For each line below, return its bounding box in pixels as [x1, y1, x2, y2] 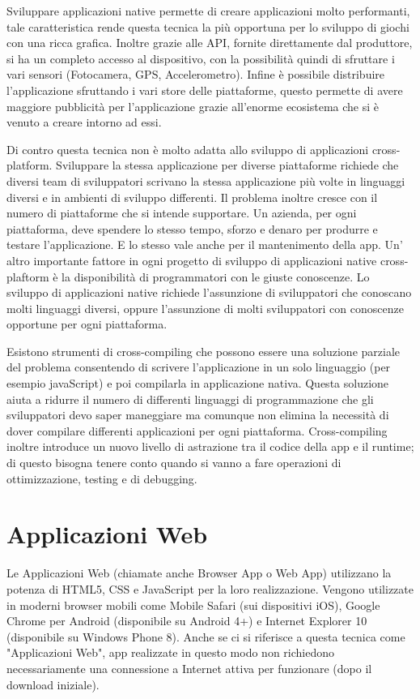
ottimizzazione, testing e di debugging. [6, 470, 197, 487]
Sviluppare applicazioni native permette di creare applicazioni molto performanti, [6, 2, 410, 19]
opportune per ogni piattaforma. [6, 315, 168, 332]
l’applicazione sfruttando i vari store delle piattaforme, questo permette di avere [6, 81, 403, 98]
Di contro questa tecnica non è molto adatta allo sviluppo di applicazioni [6, 140, 369, 157]
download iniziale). [6, 675, 100, 693]
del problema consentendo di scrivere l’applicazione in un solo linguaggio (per [6, 358, 391, 375]
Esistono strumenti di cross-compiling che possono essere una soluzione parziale [6, 342, 401, 359]
